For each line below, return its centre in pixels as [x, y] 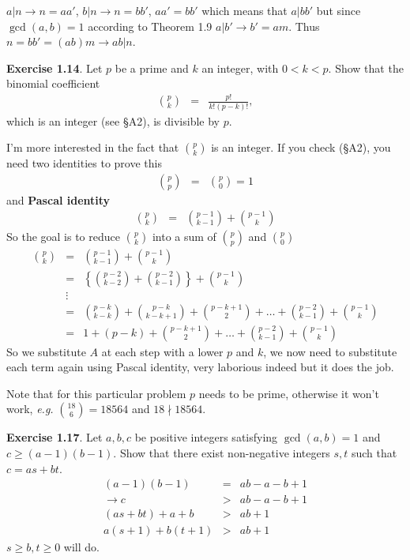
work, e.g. [30, 409]
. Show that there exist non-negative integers [222, 453]
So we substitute [46, 351]
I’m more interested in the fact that [93, 147]
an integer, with [240, 68]
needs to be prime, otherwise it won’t [289, 393]
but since [339, 10]
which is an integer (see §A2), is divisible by [113, 120]
